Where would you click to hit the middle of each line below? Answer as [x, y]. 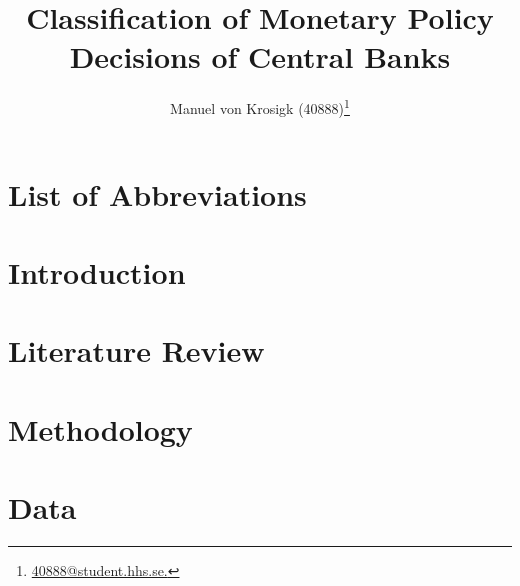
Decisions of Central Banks [260, 56]
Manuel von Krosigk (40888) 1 [260, 106]
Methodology [100, 428]
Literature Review [136, 350]
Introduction [97, 271]
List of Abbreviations [157, 193]
